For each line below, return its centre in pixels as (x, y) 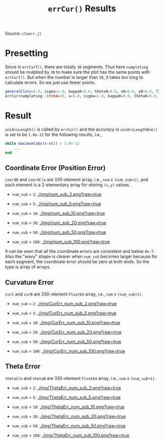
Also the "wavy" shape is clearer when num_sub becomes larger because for (81, 257)
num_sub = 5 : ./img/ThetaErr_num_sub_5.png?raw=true (66, 397)
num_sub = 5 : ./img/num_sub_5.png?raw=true (57, 204)
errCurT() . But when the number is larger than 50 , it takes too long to (74, 77)
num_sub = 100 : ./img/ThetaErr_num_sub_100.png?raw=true (71, 435)
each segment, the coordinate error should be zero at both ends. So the (77, 262)
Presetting (27, 53)
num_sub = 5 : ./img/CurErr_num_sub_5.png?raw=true (64, 313)
